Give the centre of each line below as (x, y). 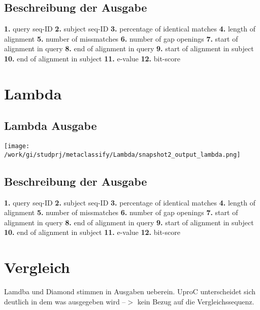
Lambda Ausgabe (51, 126)
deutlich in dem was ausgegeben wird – (65, 301)
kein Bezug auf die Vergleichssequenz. (196, 301)
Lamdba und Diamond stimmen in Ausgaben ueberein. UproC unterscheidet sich (130, 291)
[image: (17, 146)
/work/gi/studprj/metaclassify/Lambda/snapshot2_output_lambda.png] (122, 154)
